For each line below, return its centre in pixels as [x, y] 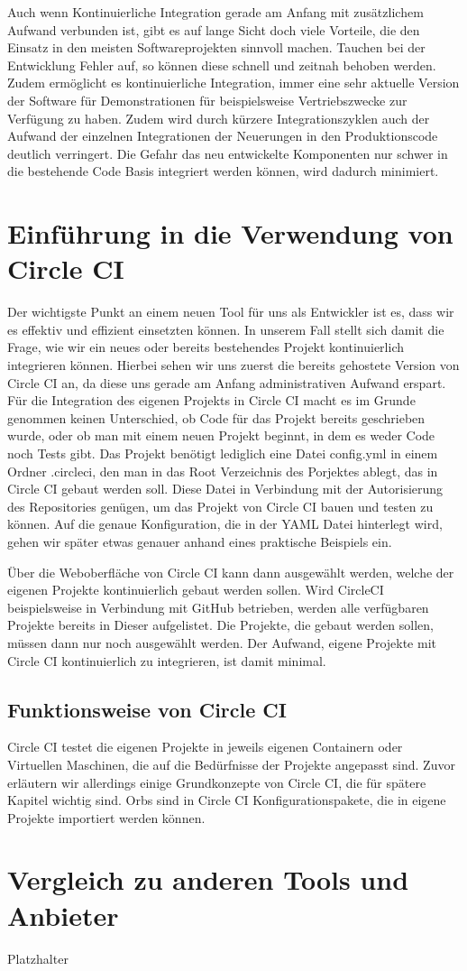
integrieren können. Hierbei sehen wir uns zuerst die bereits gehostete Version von [233, 365]
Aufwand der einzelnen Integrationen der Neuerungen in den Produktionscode [223, 136]
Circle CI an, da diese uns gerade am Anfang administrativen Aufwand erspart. [227, 382]
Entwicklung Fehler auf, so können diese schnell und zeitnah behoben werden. [222, 65]
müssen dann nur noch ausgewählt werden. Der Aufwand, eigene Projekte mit [222, 642]
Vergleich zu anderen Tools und [208, 879]
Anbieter [63, 915]
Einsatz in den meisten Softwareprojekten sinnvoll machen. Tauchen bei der [216, 47]
